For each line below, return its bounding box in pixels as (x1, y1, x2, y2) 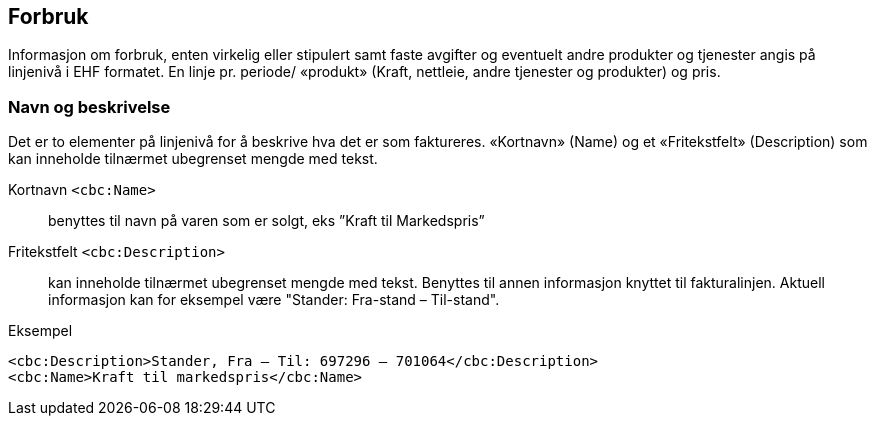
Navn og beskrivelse (8, 96, 171, 117)
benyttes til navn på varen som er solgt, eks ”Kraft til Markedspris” (48, 212, 485, 230)
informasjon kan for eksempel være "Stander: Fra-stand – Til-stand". (48, 291, 500, 309)
